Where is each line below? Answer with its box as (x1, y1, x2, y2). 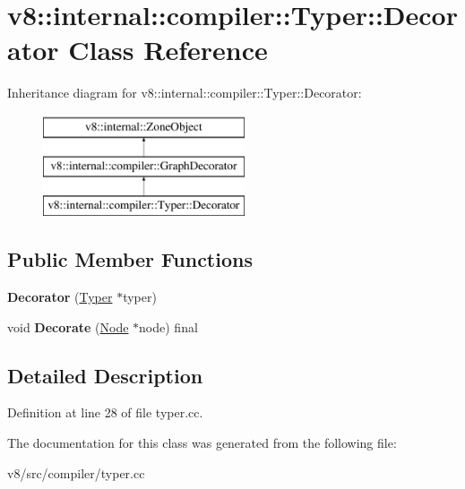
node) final (139, 317, 198, 336)
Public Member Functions (7, 245, 253, 273)
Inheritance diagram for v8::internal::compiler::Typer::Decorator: (7, 83, 362, 102)
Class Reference (68, 31, 268, 68)
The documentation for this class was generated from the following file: (7, 433, 397, 452)
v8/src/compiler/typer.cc (7, 463, 145, 482)
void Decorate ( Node (7, 317, 129, 336)
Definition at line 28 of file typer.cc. (7, 403, 203, 422)
